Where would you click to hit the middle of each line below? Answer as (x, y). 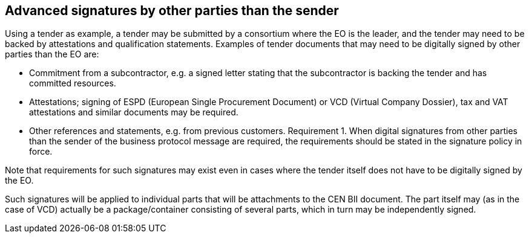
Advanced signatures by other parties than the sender (172, 11)
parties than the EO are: (52, 54)
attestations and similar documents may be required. (134, 112)
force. (41, 152)
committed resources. (73, 83)
